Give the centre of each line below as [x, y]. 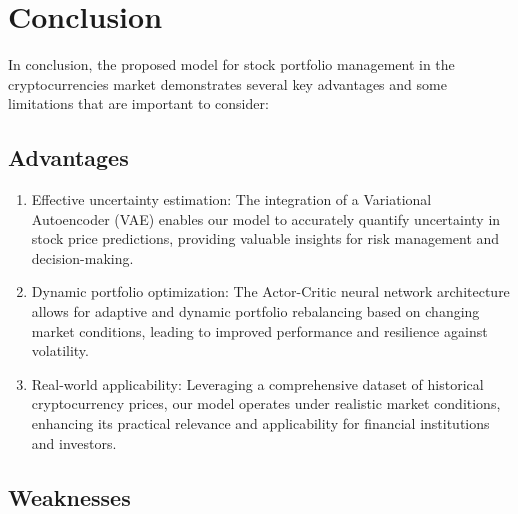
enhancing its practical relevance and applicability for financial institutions [260, 423]
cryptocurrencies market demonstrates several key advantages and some [227, 83]
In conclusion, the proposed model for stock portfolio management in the [231, 64]
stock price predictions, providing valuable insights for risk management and [265, 238]
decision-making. [82, 257]
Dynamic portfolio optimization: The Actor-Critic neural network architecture [270, 291]
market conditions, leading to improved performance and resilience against [259, 330]
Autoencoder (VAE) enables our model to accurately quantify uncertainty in [266, 218]
